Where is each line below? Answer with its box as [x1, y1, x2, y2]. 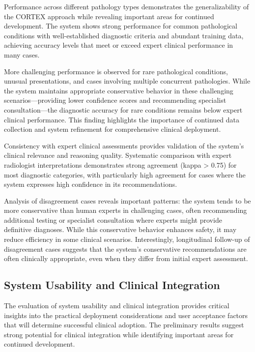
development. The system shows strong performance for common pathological [4, 21, 237, 31]
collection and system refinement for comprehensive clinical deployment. [4, 124, 221, 134]
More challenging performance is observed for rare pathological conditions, [4, 66, 228, 76]
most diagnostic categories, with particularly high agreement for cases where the [4, 169, 246, 179]
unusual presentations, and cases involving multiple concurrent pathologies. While [4, 76, 251, 86]
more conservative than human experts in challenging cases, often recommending [4, 205, 247, 215]
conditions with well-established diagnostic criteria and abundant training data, [4, 30, 244, 40]
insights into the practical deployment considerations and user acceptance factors [4, 310, 248, 320]
